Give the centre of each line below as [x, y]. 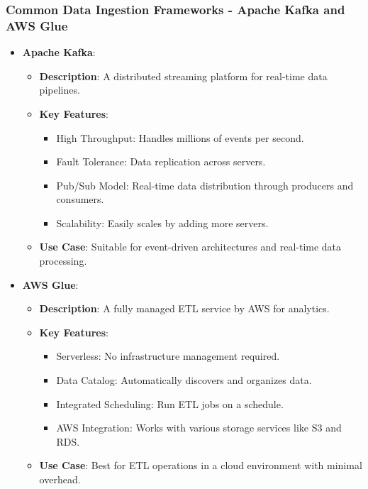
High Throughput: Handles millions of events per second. [180, 137]
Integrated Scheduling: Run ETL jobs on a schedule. [170, 403]
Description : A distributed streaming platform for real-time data [183, 76]
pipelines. [60, 90]
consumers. [80, 199]
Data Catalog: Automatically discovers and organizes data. [184, 380]
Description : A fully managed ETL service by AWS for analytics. [184, 308]
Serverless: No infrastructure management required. [168, 356]
